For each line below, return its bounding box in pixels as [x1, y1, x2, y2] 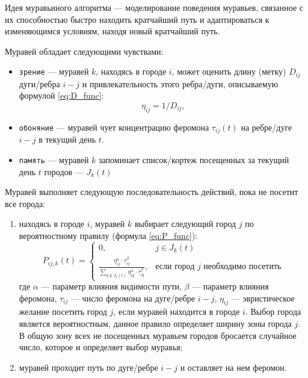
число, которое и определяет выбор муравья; [19, 341, 183, 353]
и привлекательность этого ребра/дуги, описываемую [82, 77, 279, 90]
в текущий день [38, 133, 96, 146]
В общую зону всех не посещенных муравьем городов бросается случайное [19, 329, 297, 341]
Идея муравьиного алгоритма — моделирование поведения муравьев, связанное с [5, 1, 304, 13]
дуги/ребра [19, 77, 60, 90]
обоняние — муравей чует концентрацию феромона [19, 120, 209, 133]
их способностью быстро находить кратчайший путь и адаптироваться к [5, 13, 269, 25]
